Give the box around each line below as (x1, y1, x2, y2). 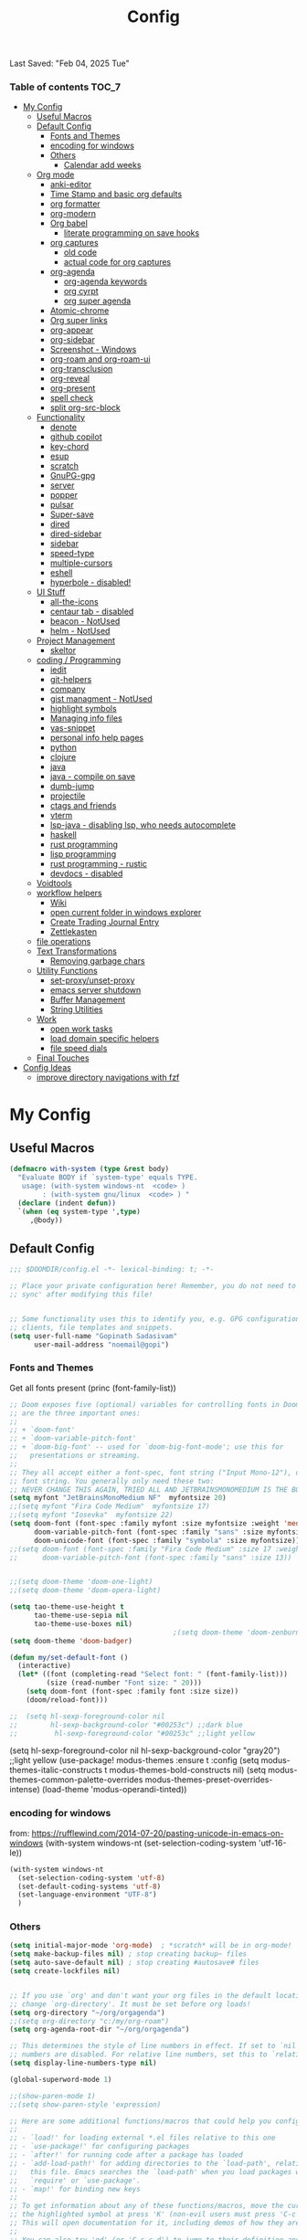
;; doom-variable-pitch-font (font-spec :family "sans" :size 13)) (9, 1553, 292, 1562)
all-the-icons (49, 597, 99, 608)
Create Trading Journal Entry (49, 916, 160, 928)
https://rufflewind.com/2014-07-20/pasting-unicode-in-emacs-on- (31, 1827, 284, 1838)
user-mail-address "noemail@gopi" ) (33, 1340, 170, 1349)
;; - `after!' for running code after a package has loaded (9, 2150, 244, 2160)
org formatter (49, 198, 101, 209)
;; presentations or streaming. (9, 1451, 142, 1461)
